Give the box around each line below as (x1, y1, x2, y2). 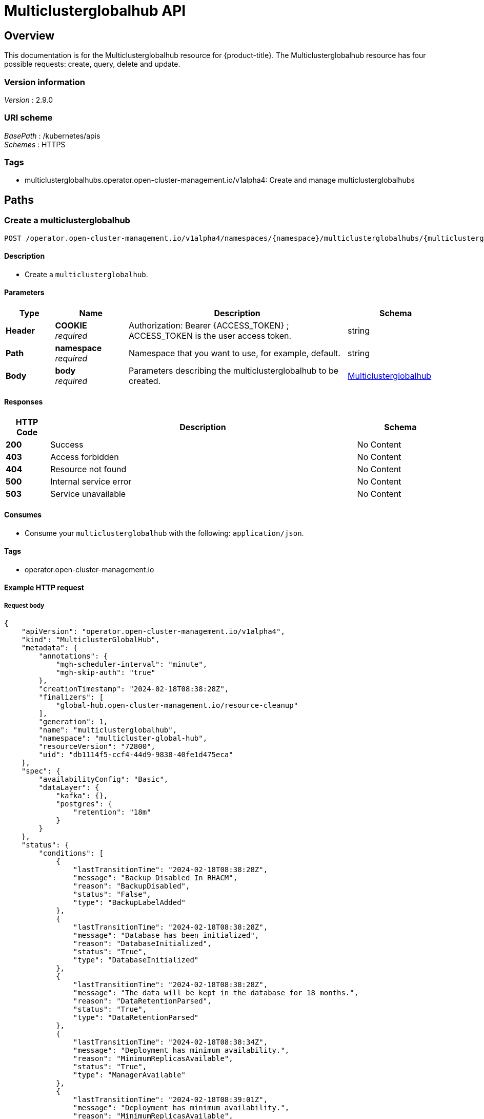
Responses (4, 397, 43, 406)
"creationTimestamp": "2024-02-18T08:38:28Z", (38, 685, 229, 693)
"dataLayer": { (38, 783, 99, 792)
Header (6, 325, 35, 336)
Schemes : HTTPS (4, 140, 66, 149)
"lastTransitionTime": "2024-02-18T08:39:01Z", (73, 1095, 268, 1104)
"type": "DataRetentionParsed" (73, 1013, 199, 1022)
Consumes (4, 510, 42, 519)
